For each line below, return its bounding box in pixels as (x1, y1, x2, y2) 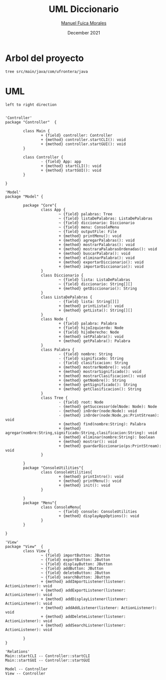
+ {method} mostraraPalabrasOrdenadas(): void (58, 246, 157, 251)
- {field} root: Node (58, 399, 104, 404)
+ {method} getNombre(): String (58, 377, 126, 383)
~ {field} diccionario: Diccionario (58, 220, 135, 225)
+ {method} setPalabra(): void (58, 334, 124, 339)
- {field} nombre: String (58, 351, 113, 356)
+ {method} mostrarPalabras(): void (58, 242, 135, 247)
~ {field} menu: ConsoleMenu (58, 224, 120, 229)
